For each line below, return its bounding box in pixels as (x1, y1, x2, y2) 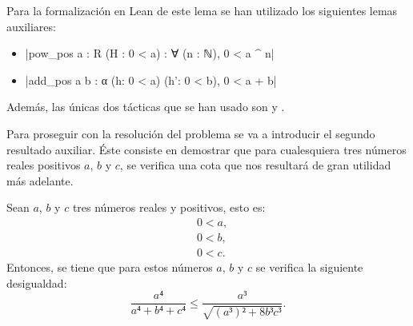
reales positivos (6, 157, 81, 173)
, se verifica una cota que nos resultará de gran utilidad (119, 157, 391, 173)
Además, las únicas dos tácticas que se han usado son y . (6, 98, 285, 115)
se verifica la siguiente (255, 259, 363, 276)
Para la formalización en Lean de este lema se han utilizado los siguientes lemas (6, 2, 398, 18)
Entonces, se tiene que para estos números (6, 259, 213, 276)
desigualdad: (6, 274, 67, 291)
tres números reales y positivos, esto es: (72, 199, 266, 216)
